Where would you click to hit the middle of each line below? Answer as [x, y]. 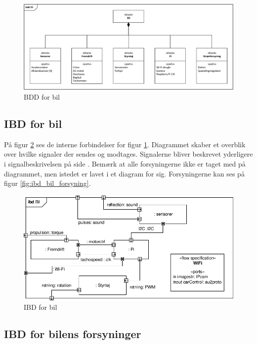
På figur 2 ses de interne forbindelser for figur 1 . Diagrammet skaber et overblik [125, 144]
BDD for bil [42, 97]
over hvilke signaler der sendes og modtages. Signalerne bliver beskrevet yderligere [128, 154]
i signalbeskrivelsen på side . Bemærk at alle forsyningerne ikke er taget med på [125, 164]
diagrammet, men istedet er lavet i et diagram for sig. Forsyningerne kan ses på [124, 173]
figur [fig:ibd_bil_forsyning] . [47, 183]
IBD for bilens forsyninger [73, 334]
